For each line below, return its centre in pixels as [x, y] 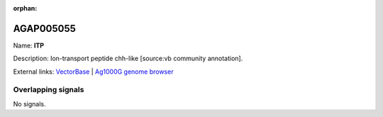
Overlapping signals [49, 90]
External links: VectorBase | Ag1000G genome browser [93, 72]
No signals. [29, 104]
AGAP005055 [44, 28]
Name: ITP [29, 45]
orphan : [25, 8]
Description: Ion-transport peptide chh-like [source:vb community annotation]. [128, 58]
